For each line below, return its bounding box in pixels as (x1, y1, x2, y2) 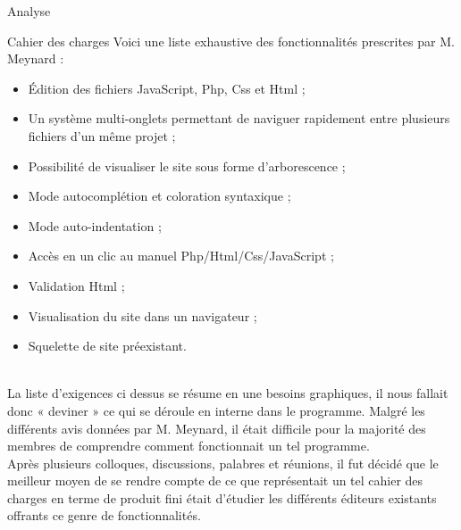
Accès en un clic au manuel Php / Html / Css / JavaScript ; (28, 246, 334, 265)
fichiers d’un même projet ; (28, 126, 176, 145)
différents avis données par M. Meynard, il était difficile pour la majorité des (7, 418, 426, 437)
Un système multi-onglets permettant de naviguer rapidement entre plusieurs (28, 109, 450, 128)
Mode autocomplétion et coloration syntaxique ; (28, 186, 291, 205)
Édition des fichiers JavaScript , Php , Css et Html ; (28, 79, 306, 97)
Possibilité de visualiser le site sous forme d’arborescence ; (28, 156, 346, 175)
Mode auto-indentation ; (28, 216, 162, 235)
